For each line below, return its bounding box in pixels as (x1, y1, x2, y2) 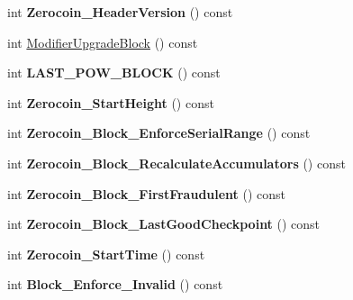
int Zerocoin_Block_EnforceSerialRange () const (7, 123, 311, 142)
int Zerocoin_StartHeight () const (7, 93, 214, 112)
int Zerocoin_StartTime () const (7, 244, 205, 263)
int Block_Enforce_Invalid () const (7, 275, 223, 294)
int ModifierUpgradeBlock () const (7, 32, 198, 51)
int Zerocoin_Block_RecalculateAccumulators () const (7, 153, 346, 172)
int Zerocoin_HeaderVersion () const (7, 3, 233, 21)
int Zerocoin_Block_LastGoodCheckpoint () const (7, 214, 321, 233)
